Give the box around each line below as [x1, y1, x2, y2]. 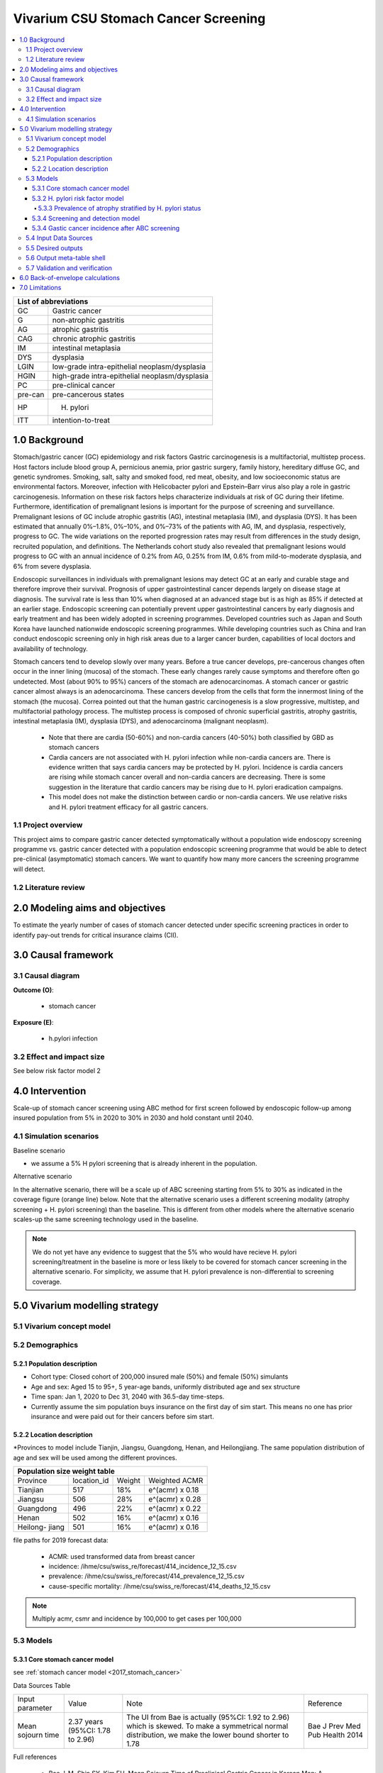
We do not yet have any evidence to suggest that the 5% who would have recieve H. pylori [32, 1247, 297, 1256]
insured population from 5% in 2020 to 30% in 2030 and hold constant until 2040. [13, 1113, 254, 1122]
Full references [13, 1752, 57, 1762]
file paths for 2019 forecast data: [13, 1536, 109, 1545]
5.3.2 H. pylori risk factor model [32, 194, 124, 202]
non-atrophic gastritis [52, 315, 125, 325]
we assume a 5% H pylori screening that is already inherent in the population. [30, 1159, 257, 1167]
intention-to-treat [52, 415, 110, 425]
